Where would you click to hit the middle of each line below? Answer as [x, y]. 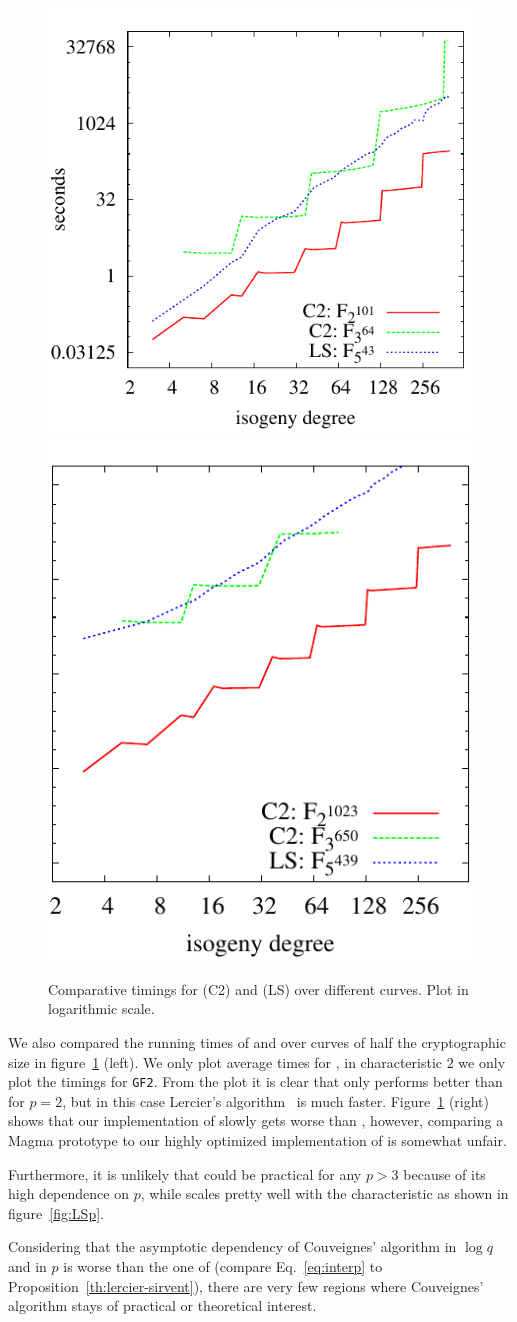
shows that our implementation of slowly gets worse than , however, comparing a [256, 1120]
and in [27, 1265]
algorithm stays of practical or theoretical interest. [162, 1305]
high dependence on [68, 1193]
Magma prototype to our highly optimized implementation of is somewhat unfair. [257, 1139]
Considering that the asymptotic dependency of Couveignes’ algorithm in [232, 1246]
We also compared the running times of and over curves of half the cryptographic [257, 1041]
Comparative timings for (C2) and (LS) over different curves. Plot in [258, 988]
